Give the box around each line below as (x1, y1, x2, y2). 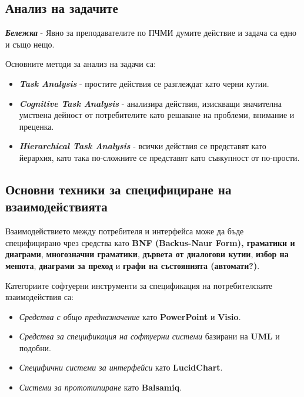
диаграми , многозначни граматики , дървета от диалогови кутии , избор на (5, 248, 289, 260)
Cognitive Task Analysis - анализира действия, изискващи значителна (19, 97, 282, 109)
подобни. (19, 341, 52, 354)
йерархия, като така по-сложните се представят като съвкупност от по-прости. (19, 151, 300, 163)
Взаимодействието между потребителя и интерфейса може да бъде (5, 225, 244, 237)
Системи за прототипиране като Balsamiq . (19, 381, 182, 393)
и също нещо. (5, 38, 55, 50)
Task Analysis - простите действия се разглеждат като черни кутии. (19, 77, 269, 89)
